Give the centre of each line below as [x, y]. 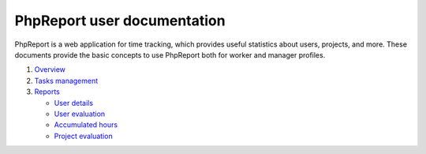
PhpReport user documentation [120, 21]
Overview [50, 69]
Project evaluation [84, 136]
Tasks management [66, 81]
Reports [47, 92]
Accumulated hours [86, 125]
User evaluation [80, 114]
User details [74, 103]
